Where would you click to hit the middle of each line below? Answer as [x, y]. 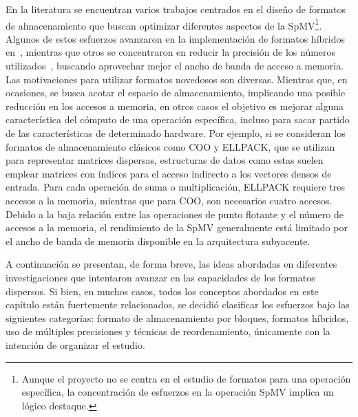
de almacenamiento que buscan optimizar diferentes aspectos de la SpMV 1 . [164, 24]
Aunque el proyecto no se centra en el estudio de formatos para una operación [186, 378]
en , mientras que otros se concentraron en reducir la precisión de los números [171, 52]
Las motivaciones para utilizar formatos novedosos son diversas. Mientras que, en [177, 79]
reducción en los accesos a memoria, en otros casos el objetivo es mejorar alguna [175, 106]
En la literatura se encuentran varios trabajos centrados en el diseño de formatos [176, 9]
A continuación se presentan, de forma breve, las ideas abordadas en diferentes [171, 264]
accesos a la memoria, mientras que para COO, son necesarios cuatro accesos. [169, 200]
